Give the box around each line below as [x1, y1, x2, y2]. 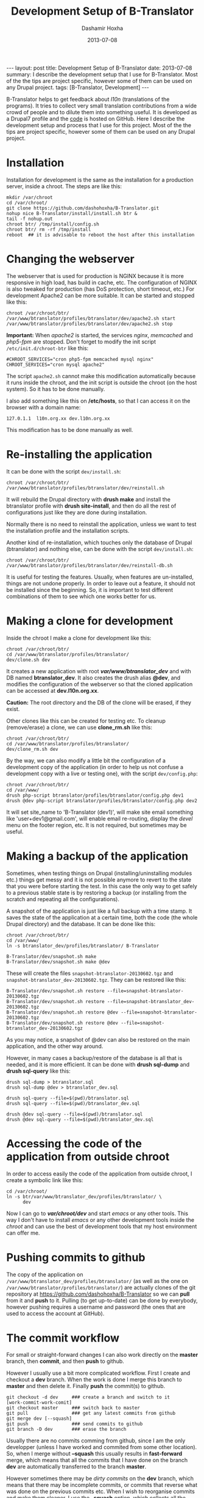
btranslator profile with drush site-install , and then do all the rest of [6, 502, 177, 510]
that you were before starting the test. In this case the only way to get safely [6, 882, 198, 890]
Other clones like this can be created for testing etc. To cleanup [6, 717, 166, 725]
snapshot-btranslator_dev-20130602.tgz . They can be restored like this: [6, 976, 186, 983]
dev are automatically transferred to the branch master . [6, 1463, 147, 1471]
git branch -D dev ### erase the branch [6, 1427, 127, 1433]
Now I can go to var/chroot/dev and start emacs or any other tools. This [6, 1210, 189, 1217]
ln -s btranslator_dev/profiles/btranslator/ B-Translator [6, 943, 160, 949]
